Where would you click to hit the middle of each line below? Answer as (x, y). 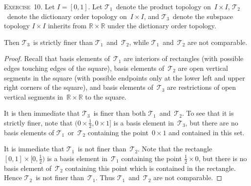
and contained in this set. (207, 132)
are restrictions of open (202, 87)
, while (139, 42)
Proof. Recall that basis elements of (57, 58)
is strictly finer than (63, 42)
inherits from (67, 26)
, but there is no (223, 158)
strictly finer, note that (38, 122)
